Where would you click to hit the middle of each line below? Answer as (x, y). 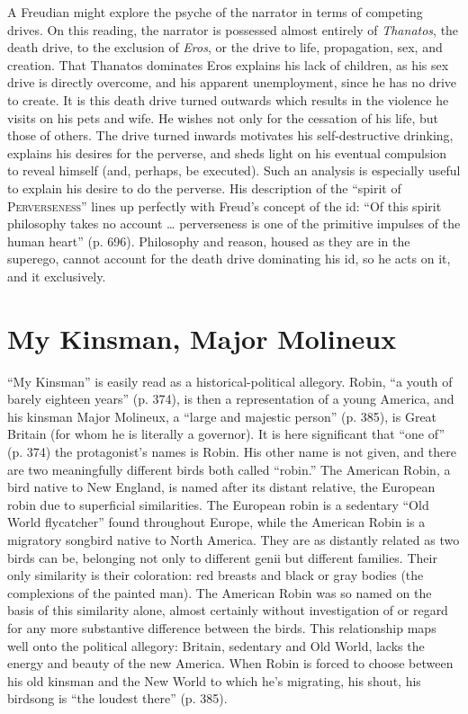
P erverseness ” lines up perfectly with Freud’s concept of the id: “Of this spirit (225, 205)
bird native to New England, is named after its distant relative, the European (221, 487)
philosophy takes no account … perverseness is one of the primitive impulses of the (234, 223)
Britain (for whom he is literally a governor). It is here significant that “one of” (226, 434)
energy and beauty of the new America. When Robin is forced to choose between (230, 663)
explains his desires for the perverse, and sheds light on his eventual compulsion (227, 152)
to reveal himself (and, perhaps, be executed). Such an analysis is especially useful (234, 170)
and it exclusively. (57, 276)
